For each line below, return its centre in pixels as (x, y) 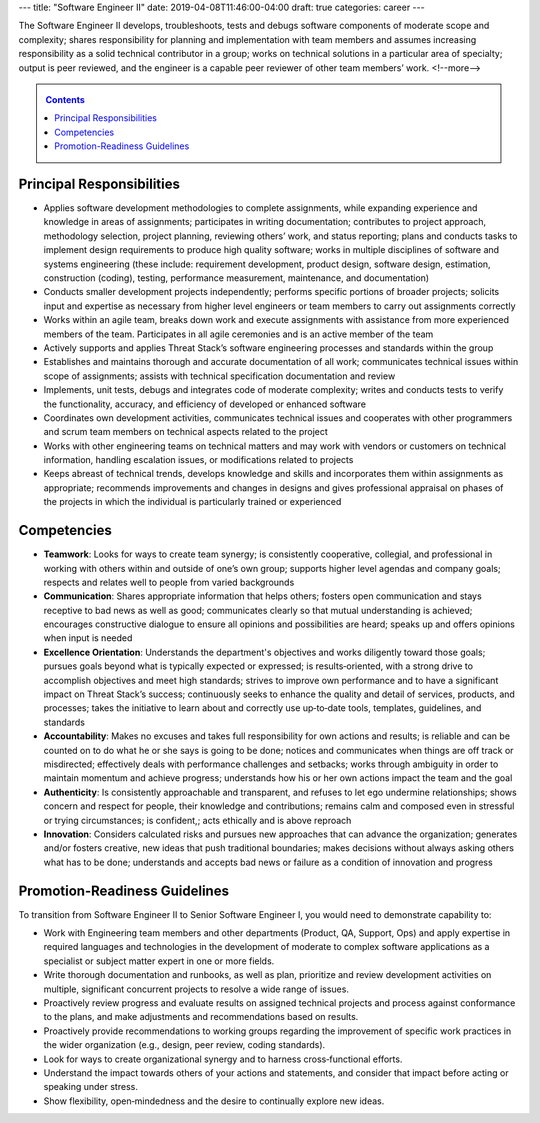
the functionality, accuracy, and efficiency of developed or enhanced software (205, 404)
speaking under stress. (91, 1087)
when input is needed (88, 638)
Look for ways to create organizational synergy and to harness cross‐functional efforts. (223, 1059)
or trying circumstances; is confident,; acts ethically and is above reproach (197, 820)
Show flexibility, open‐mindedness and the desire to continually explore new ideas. (214, 1101)
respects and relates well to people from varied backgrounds (169, 582)
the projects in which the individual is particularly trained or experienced (192, 502)
